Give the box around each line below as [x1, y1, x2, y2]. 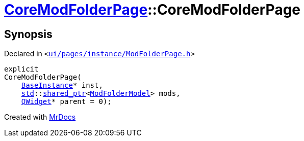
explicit [4, 65, 39, 74]
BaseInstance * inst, [21, 81, 103, 90]
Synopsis [4, 27, 53, 41]
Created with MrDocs [4, 113, 76, 122]
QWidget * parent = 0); [21, 97, 112, 106]
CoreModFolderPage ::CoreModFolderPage [4, 1, 301, 18]
